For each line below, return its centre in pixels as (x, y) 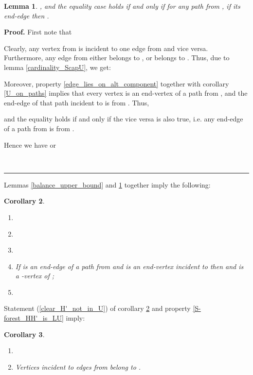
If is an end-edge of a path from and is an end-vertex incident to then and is (129, 266)
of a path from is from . (39, 128)
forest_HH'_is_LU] (34, 318)
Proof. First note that (38, 32)
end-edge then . (27, 15)
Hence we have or (30, 145)
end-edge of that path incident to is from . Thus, (77, 102)
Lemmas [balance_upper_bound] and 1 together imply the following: (107, 184)
